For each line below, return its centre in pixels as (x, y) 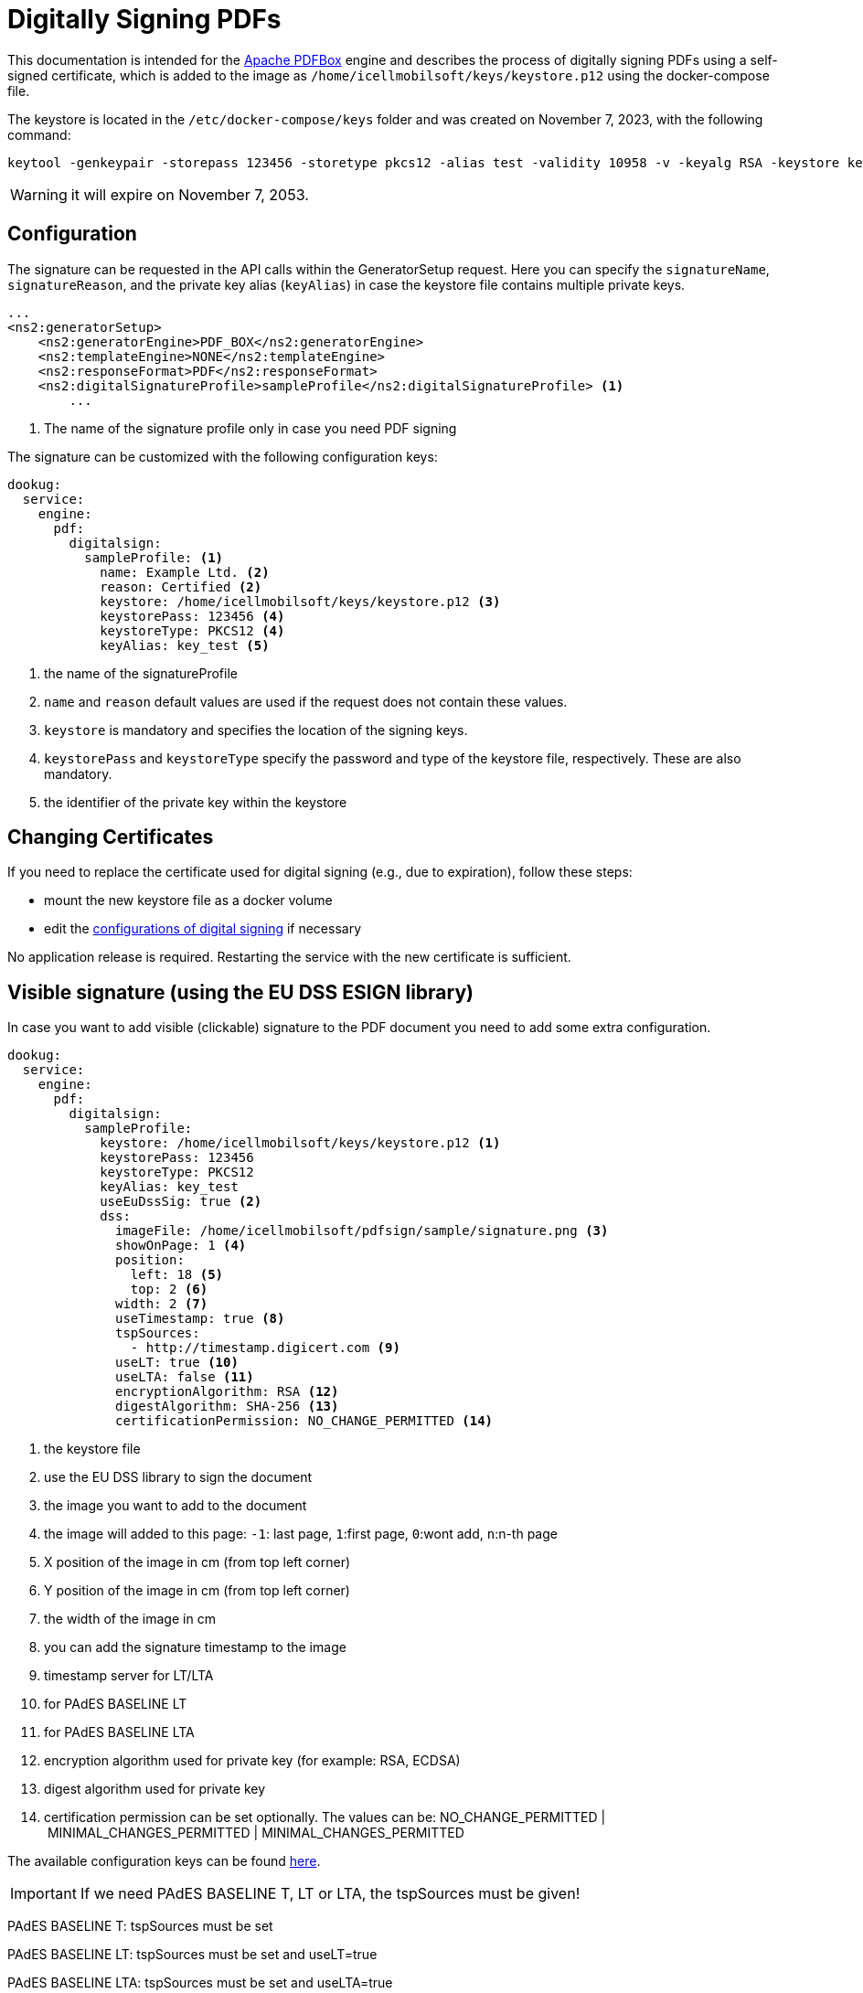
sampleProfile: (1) (154, 557)
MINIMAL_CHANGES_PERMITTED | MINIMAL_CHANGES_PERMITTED (256, 1833)
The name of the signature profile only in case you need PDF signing (250, 428)
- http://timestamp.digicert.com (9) (265, 1348)
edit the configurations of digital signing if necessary (203, 929)
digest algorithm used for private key (155, 1789)
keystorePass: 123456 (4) (192, 616)
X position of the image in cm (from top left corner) (197, 1562)
